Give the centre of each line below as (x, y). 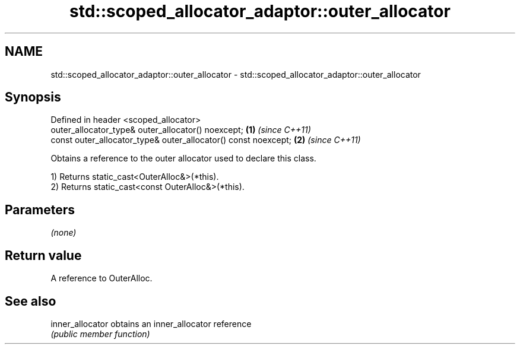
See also (31, 301)
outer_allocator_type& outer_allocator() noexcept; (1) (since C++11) (181, 130)
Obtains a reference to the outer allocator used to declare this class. (183, 158)
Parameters (40, 210)
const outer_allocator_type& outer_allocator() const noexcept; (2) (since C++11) (206, 140)
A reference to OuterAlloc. (102, 278)
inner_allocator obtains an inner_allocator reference (151, 323)
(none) (64, 233)
